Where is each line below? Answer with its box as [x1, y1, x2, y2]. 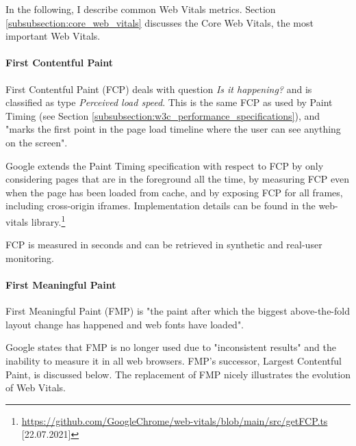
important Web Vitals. [5, 29, 101, 43]
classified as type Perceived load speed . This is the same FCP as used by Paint [5, 95, 333, 109]
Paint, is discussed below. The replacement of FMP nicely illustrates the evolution [5, 367, 351, 381]
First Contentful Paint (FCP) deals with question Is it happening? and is [5, 81, 312, 96]
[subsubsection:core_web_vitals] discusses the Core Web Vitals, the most [5, 15, 314, 29]
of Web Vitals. [5, 380, 66, 395]
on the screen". [5, 135, 68, 149]
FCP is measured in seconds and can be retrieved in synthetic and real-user [5, 237, 322, 252]
